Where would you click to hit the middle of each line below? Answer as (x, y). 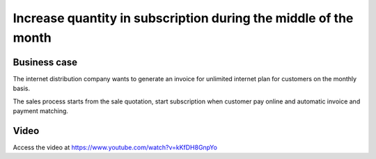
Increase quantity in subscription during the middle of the (183, 18)
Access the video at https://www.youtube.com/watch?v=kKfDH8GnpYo (115, 147)
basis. (22, 89)
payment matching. (41, 111)
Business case (45, 62)
